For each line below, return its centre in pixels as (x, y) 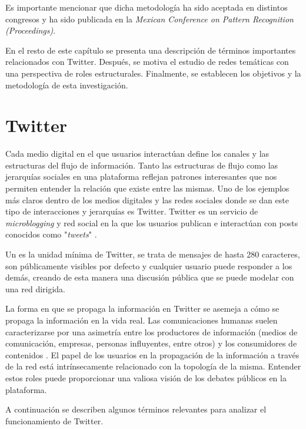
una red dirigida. (36, 288)
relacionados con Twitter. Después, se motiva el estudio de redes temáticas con (147, 62)
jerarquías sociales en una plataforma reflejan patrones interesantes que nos (141, 176)
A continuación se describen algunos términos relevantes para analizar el (136, 409)
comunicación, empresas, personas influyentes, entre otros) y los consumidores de (151, 343)
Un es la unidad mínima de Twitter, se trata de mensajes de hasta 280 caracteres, (153, 254)
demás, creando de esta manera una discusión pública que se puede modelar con (150, 277)
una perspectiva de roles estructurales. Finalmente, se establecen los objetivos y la (153, 73)
